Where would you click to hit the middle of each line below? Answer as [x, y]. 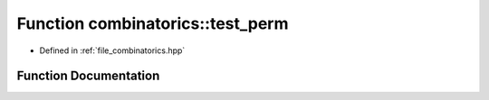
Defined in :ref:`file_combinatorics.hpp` [112, 50]
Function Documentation [88, 76]
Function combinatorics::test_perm [153, 23]
